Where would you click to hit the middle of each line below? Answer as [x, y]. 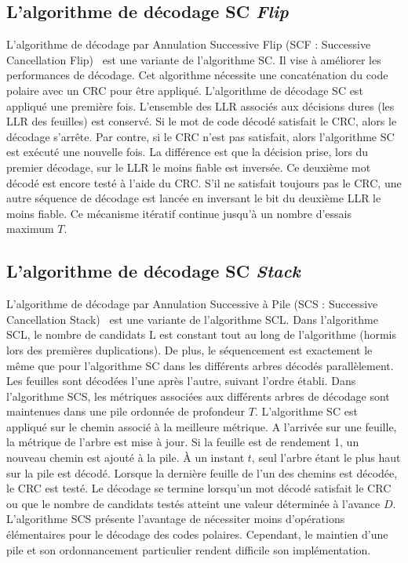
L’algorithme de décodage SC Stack [153, 271]
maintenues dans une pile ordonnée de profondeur [126, 411]
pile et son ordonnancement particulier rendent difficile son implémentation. [189, 549]
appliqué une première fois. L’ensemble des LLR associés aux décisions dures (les [200, 105]
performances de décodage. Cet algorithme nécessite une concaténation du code [197, 75]
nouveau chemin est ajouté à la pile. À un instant [126, 458]
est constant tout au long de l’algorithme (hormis [278, 334]
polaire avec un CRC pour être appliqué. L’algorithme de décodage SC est [185, 90]
